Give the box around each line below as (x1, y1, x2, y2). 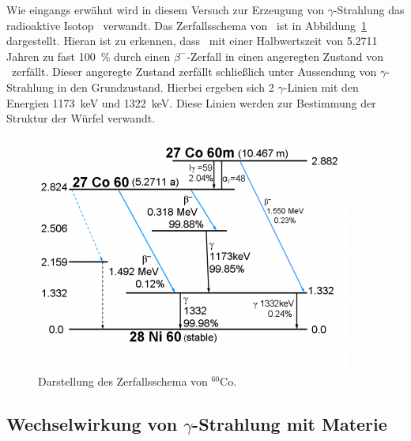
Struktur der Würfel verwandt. (6, 110, 156, 126)
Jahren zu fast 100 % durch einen (6, 47, 171, 64)
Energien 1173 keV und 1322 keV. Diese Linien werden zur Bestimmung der (6, 94, 376, 111)
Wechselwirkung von (6, 412, 178, 436)
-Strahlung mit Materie (192, 412, 387, 436)
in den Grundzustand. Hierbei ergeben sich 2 (57, 78, 274, 95)
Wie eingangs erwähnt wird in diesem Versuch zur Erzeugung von (6, 2, 324, 17)
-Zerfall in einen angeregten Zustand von (187, 47, 383, 64)
